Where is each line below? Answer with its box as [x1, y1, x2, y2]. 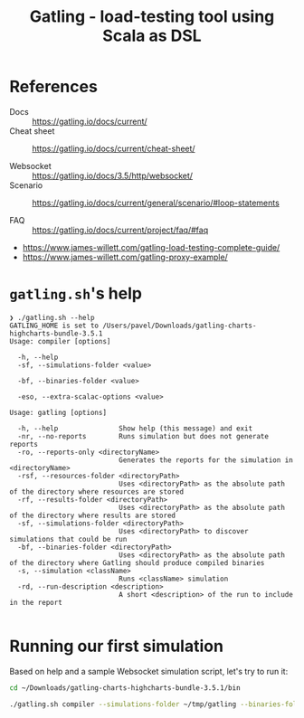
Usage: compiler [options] [9, 336, 111, 345]
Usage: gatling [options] [9, 408, 107, 417]
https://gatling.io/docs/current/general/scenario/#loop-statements [32, 197, 280, 208]
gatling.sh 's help [9, 283, 143, 304]
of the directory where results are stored [9, 511, 176, 520]
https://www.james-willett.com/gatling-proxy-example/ [22, 251, 228, 262]
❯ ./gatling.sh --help [9, 313, 95, 322]
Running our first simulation [9, 636, 224, 657]
